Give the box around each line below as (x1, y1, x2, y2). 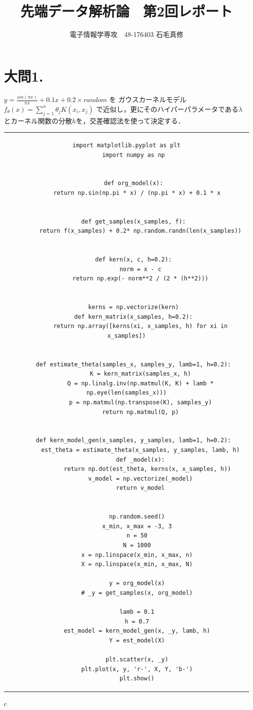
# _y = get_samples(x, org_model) (81, 589, 193, 596)
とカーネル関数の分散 (4, 115, 72, 125)
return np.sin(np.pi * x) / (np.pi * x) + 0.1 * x (53, 189, 221, 196)
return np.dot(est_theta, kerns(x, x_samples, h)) (64, 466, 231, 473)
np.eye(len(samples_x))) (86, 389, 167, 397)
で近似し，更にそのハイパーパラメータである (96, 104, 238, 114)
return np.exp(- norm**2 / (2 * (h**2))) (72, 275, 209, 282)
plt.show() (119, 675, 155, 682)
